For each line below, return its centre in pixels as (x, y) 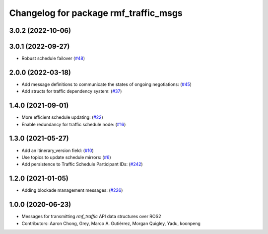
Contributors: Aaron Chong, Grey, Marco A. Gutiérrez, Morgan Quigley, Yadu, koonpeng (111, 223)
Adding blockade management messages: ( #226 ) (72, 190)
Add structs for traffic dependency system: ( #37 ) (72, 91)
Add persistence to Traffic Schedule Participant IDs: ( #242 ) (82, 164)
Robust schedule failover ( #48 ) (53, 58)
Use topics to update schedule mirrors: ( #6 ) (66, 157)
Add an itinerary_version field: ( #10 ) (58, 150)
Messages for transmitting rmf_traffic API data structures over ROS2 (91, 217)
